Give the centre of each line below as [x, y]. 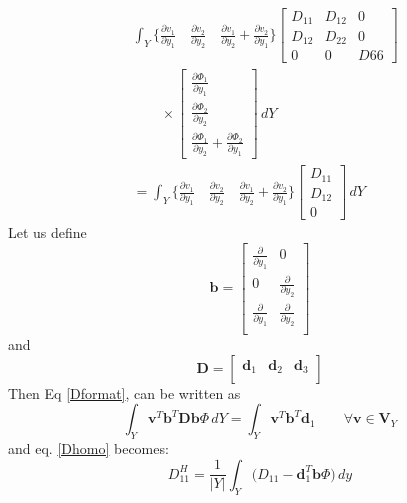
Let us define [47, 232]
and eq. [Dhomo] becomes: [88, 448]
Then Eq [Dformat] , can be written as [124, 392]
